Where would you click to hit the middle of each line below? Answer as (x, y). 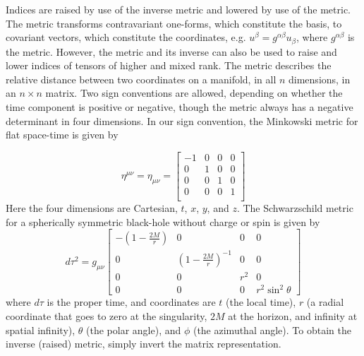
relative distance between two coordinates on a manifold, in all (141, 79)
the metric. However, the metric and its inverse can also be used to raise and (171, 51)
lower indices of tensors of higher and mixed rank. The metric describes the (169, 65)
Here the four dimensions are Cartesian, (92, 207)
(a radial (325, 302)
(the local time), (261, 302)
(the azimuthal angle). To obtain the (272, 330)
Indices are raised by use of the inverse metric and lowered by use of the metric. (178, 9)
